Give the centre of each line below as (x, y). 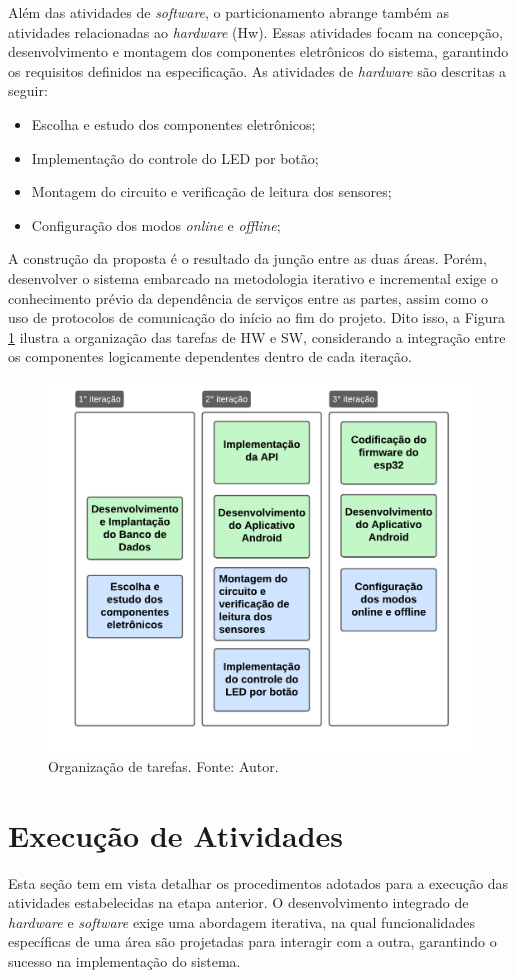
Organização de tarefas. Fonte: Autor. (163, 765)
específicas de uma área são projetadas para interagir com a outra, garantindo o (252, 941)
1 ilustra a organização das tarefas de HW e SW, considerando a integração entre (257, 336)
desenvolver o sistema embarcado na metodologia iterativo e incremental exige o (253, 277)
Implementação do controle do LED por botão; (175, 157)
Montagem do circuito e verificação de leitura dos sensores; (211, 191)
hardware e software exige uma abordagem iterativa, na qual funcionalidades (241, 921)
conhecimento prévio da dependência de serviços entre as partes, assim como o (248, 297)
